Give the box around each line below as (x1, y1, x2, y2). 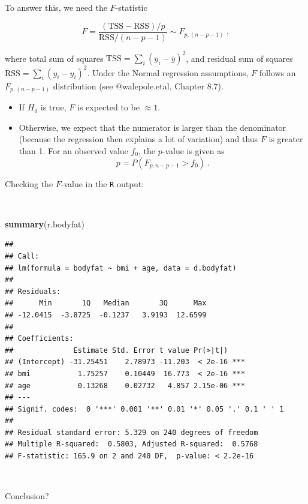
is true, (40, 101, 67, 113)
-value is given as (162, 144, 225, 157)
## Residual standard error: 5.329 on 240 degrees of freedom (5, 428, 258, 437)
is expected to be (77, 101, 140, 113)
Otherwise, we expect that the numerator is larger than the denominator (19, 121, 286, 133)
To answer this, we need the (5, 1, 107, 13)
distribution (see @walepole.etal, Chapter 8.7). (53, 79, 224, 92)
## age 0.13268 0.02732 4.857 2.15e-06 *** (5, 381, 245, 390)
